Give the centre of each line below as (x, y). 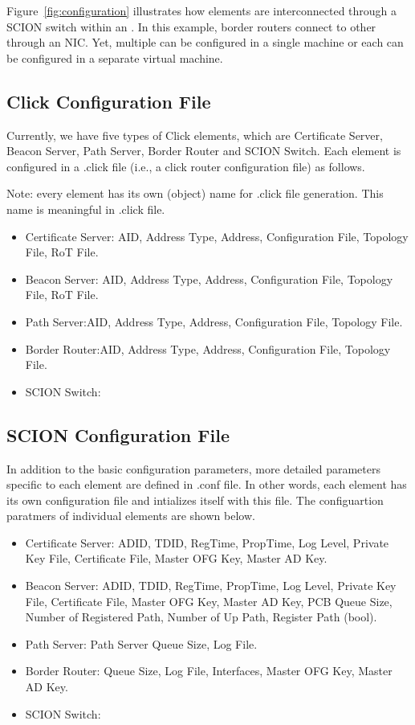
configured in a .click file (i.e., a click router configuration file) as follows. (186, 166)
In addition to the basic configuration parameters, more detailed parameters (193, 468)
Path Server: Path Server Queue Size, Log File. (141, 643)
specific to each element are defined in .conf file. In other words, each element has (207, 484)
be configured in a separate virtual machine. (115, 57)
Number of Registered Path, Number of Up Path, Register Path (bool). (201, 617)
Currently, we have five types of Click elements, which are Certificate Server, (195, 135)
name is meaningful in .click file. (86, 209)
